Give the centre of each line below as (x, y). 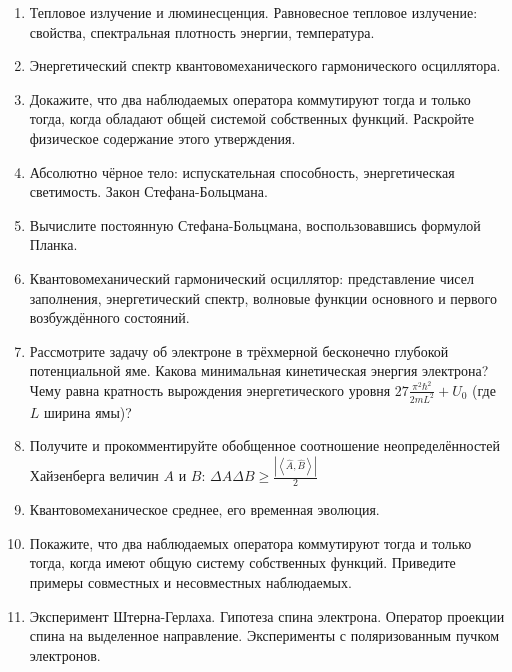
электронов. (65, 654)
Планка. (53, 244)
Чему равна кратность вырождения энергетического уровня (210, 389)
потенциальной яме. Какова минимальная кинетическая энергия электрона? (259, 370)
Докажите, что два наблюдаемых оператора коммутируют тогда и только (250, 98)
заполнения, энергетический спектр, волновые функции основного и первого (263, 297)
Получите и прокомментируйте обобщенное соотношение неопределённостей (264, 445)
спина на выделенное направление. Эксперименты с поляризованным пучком (264, 635)
